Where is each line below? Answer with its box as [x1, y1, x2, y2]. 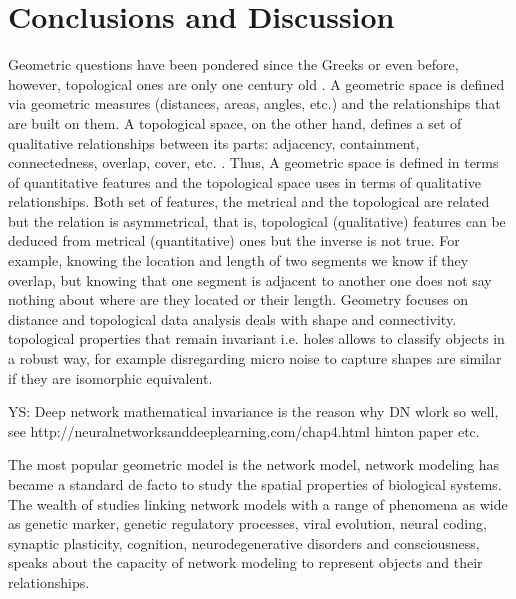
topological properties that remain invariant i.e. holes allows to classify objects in [8, 328, 505, 349]
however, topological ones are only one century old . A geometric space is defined [8, 73, 505, 94]
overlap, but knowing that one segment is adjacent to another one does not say [8, 269, 492, 290]
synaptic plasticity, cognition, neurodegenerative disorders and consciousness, [8, 532, 480, 553]
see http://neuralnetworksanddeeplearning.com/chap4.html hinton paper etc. [8, 420, 480, 441]
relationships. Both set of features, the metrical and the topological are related [8, 191, 490, 212]
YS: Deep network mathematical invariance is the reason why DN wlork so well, [8, 401, 499, 422]
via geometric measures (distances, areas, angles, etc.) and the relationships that [8, 93, 501, 114]
